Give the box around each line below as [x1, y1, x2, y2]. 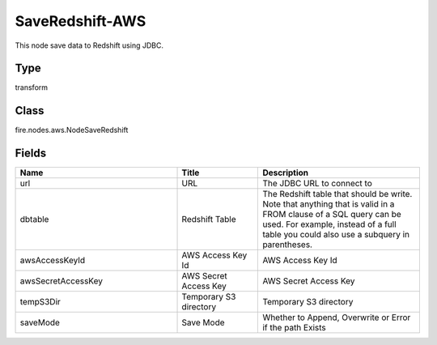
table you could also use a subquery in [262, 229, 410, 241]
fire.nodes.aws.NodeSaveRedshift [15, 126, 129, 135]
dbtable [19, 214, 49, 225]
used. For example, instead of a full [262, 219, 397, 230]
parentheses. [262, 239, 313, 250]
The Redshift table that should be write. [262, 189, 413, 200]
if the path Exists [262, 322, 327, 334]
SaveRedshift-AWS [15, 12, 146, 30]
